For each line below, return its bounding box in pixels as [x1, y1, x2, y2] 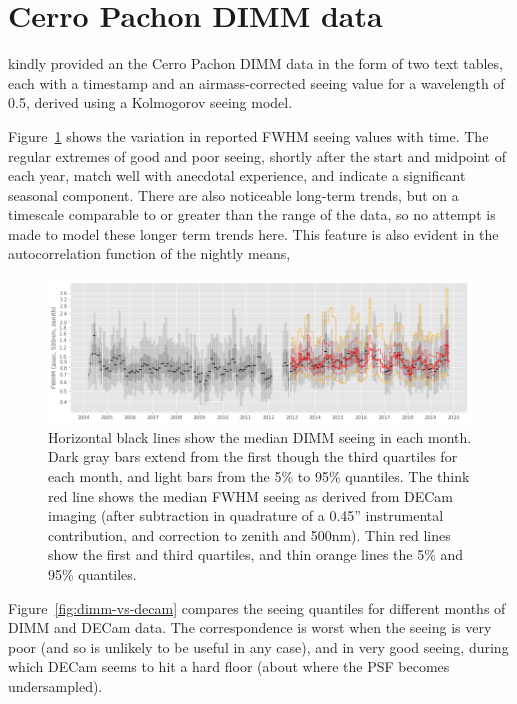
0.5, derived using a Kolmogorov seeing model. [8, 92, 293, 113]
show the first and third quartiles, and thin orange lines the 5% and [48, 544, 464, 565]
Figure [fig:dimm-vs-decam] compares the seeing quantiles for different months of [8, 597, 506, 618]
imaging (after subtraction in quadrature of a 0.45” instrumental [48, 505, 444, 526]
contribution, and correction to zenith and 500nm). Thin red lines [48, 524, 451, 545]
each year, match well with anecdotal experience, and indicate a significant [8, 165, 466, 186]
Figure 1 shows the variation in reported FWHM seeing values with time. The [8, 125, 489, 146]
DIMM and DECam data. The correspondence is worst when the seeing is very [8, 617, 492, 638]
